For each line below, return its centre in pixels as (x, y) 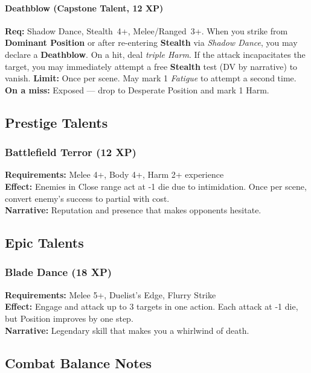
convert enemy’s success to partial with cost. (87, 198)
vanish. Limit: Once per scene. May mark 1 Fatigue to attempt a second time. (151, 78)
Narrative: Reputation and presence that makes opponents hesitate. (133, 210)
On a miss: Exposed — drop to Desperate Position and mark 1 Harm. (137, 89)
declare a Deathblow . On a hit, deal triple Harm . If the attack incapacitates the (155, 54)
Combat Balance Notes (79, 362)
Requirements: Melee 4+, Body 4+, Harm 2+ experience (114, 174)
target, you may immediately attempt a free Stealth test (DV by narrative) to (151, 66)
